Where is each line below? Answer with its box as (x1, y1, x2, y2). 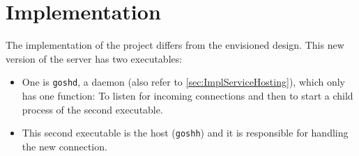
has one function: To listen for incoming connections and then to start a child (22, 88, 353, 102)
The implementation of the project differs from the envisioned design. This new (6, 38, 344, 52)
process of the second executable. (22, 102, 163, 116)
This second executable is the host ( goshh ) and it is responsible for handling (22, 125, 349, 140)
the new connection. (22, 139, 107, 153)
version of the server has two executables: (6, 51, 183, 65)
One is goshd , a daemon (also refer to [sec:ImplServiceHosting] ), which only (22, 75, 346, 89)
